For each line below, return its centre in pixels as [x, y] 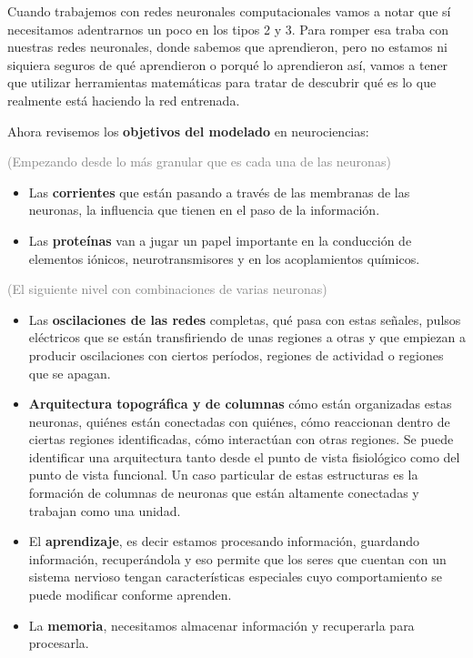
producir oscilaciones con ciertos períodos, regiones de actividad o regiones [236, 354]
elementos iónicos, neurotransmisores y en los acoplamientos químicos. [224, 258]
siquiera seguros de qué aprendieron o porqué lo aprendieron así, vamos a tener [228, 64]
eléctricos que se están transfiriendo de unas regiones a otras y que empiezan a [247, 337]
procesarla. [59, 643]
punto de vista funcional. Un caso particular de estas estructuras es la [223, 475]
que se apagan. [70, 373]
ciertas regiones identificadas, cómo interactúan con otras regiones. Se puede [241, 439]
